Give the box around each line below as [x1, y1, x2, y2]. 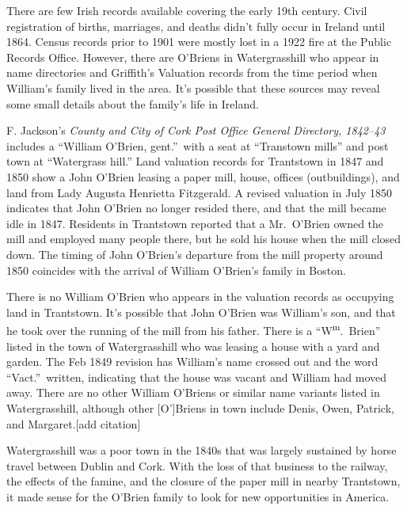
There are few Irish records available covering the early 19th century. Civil [6, 2, 367, 18]
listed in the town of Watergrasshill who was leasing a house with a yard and [6, 337, 380, 354]
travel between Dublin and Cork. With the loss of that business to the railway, [6, 457, 388, 474]
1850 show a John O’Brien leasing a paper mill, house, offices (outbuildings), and [6, 168, 400, 185]
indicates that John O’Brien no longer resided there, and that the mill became [6, 200, 386, 216]
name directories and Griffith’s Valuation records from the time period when [6, 64, 378, 81]
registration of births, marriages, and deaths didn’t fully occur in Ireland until [6, 17, 386, 34]
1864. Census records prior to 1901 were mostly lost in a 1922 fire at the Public [6, 33, 392, 50]
